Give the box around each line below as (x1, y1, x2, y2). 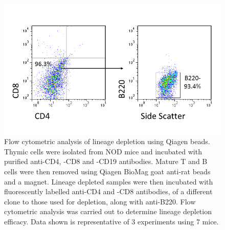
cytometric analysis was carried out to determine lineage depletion (4, 206, 212, 217)
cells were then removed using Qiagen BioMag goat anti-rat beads (4, 166, 211, 176)
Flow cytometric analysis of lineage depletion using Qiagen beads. (4, 136, 210, 147)
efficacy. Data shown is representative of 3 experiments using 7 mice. (4, 216, 219, 226)
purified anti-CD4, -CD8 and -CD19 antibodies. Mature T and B (4, 156, 208, 167)
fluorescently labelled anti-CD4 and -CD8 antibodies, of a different (4, 186, 213, 197)
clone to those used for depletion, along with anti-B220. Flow (4, 196, 196, 206)
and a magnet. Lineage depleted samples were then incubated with (4, 176, 213, 187)
